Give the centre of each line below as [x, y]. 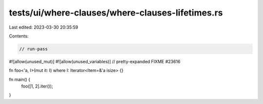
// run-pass [34, 49]
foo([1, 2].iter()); [37, 86]
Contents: [19, 36]
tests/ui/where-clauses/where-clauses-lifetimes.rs [116, 13]
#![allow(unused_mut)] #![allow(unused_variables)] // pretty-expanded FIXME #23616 [95, 61]
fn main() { [20, 79]
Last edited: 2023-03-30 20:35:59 [44, 27]
